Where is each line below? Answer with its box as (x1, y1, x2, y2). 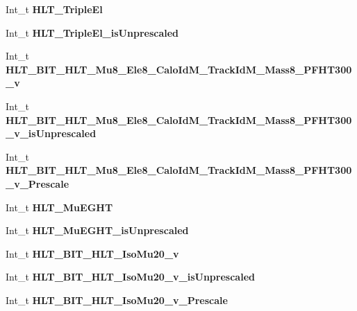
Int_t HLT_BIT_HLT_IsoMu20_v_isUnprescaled (6, 269, 255, 284)
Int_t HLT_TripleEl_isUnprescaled (6, 25, 179, 39)
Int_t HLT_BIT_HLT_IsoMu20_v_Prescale (6, 292, 228, 307)
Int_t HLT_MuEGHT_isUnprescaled (6, 223, 189, 238)
